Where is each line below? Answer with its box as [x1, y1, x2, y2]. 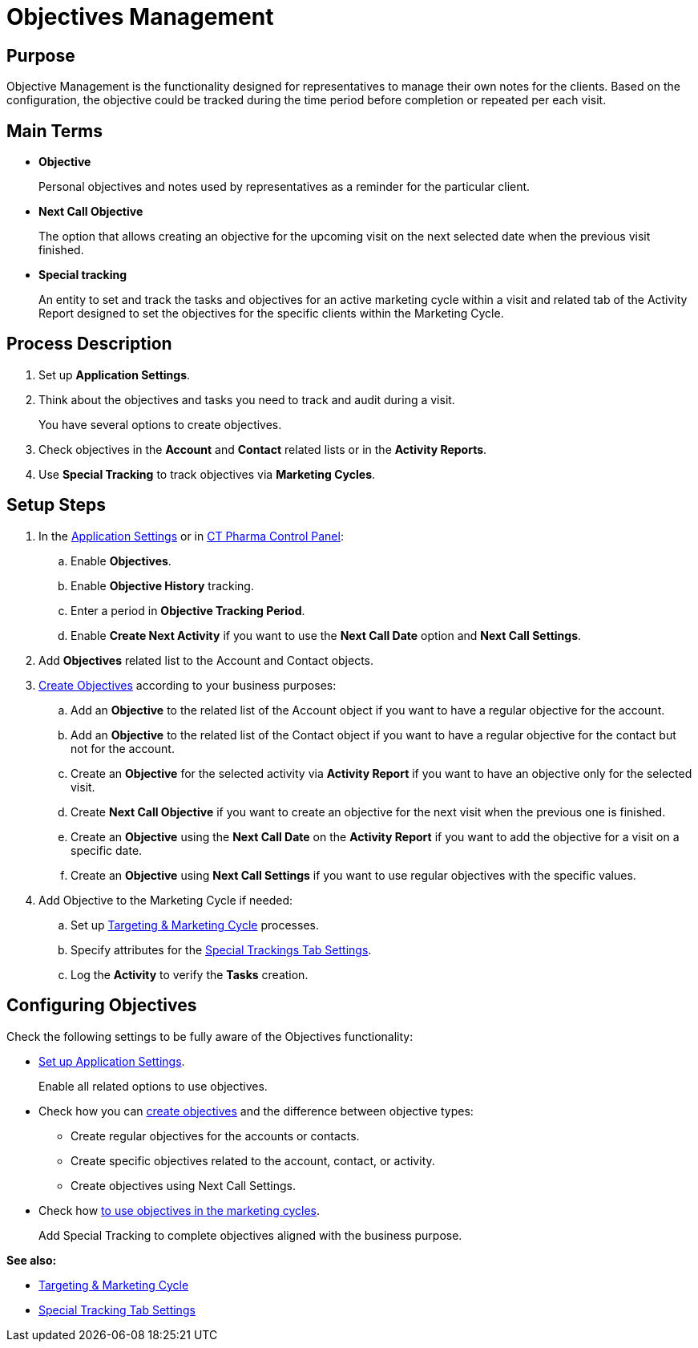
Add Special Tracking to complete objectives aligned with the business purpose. [38, 1228, 462, 1242]
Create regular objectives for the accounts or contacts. [71, 1128, 360, 1143]
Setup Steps [6, 495, 106, 516]
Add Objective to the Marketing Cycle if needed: [38, 893, 293, 907]
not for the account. [71, 741, 175, 755]
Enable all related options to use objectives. [38, 1079, 268, 1093]
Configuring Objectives [6, 995, 197, 1016]
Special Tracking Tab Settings [38, 1302, 196, 1317]
